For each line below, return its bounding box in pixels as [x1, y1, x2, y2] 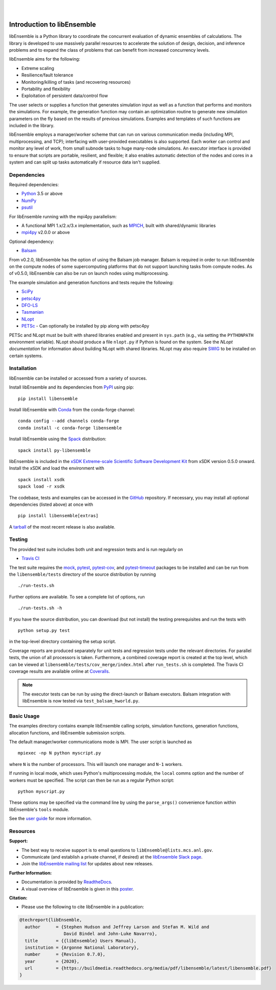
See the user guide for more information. [9, 816, 92, 822]
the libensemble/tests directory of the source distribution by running [9, 571, 156, 577]
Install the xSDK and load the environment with [9, 465, 104, 471]
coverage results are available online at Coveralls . [9, 668, 110, 674]
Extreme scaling [21, 65, 54, 71]
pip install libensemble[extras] [18, 513, 99, 519]
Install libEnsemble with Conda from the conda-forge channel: [9, 406, 135, 412]
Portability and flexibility [21, 86, 71, 92]
